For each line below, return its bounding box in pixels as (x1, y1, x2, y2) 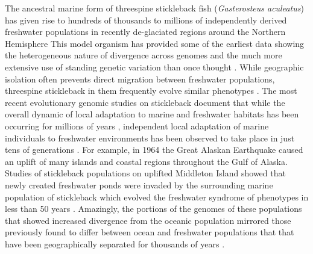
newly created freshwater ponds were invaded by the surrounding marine (5, 178, 273, 191)
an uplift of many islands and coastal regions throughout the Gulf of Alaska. (5, 155, 288, 167)
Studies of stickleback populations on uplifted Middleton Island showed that (5, 167, 286, 179)
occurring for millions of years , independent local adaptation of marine (5, 119, 269, 132)
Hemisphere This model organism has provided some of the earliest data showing (5, 37, 305, 49)
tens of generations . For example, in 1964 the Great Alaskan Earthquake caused (5, 143, 303, 156)
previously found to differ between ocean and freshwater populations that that (5, 226, 294, 238)
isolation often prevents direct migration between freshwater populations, (5, 72, 275, 85)
